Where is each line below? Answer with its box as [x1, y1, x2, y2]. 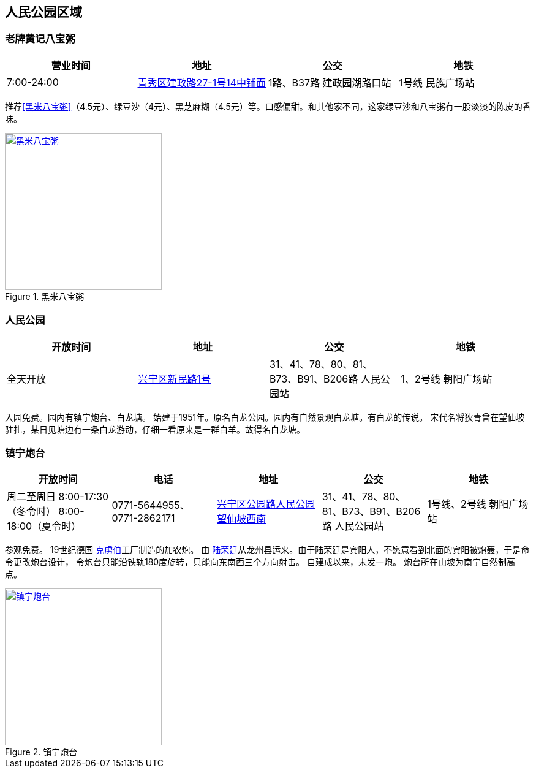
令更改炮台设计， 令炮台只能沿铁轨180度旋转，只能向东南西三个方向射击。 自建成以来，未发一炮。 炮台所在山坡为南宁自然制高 [5, 557, 515, 568]
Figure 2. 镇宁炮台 [5, 747, 78, 758]
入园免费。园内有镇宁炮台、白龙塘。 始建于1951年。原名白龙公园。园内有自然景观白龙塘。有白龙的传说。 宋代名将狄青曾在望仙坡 [5, 411, 525, 422]
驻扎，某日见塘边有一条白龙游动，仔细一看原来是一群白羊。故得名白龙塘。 [5, 424, 305, 435]
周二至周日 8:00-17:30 [7, 490, 109, 503]
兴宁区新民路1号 [138, 372, 211, 385]
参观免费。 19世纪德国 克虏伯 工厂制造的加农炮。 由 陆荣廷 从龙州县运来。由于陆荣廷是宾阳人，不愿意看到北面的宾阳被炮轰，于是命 [5, 544, 530, 555]
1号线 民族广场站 [399, 76, 475, 89]
